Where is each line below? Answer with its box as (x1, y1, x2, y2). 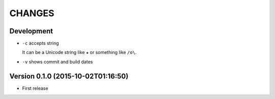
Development (9, 27, 53, 35)
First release (22, 85, 48, 91)
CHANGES (9, 8, 54, 19)
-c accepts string (22, 40, 59, 46)
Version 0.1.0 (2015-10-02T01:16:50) (9, 72, 129, 80)
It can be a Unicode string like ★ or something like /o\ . (22, 49, 137, 56)
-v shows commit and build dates (22, 59, 93, 65)
